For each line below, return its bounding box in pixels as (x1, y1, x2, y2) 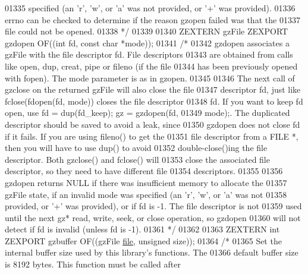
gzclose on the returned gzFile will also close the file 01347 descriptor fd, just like (5, 83, 301, 96)
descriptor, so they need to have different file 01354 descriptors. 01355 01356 (5, 165, 283, 177)
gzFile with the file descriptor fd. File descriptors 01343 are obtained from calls (5, 48, 293, 61)
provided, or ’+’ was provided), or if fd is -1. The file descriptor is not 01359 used (5, 200, 302, 212)
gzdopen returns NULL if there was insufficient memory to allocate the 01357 (5, 176, 287, 188)
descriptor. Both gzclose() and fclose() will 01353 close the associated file (5, 153, 270, 165)
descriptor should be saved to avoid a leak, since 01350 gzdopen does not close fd (5, 118, 300, 130)
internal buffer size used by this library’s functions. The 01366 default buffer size (5, 246, 298, 259)
